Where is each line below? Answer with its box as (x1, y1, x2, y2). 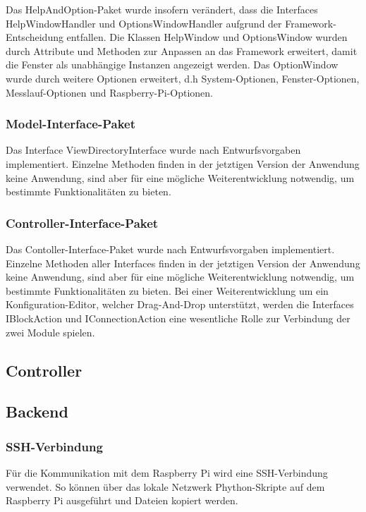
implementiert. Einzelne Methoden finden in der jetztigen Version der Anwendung (6, 156, 360, 171)
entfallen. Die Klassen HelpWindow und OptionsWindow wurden (66, 30, 348, 44)
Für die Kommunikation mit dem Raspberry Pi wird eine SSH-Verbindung (6, 465, 328, 480)
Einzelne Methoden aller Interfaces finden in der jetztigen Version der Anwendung (6, 255, 360, 270)
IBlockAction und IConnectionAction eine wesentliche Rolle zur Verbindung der (6, 310, 350, 325)
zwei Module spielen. (6, 324, 95, 339)
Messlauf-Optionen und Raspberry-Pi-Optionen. (6, 85, 213, 99)
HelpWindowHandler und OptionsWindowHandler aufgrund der (6, 16, 282, 30)
